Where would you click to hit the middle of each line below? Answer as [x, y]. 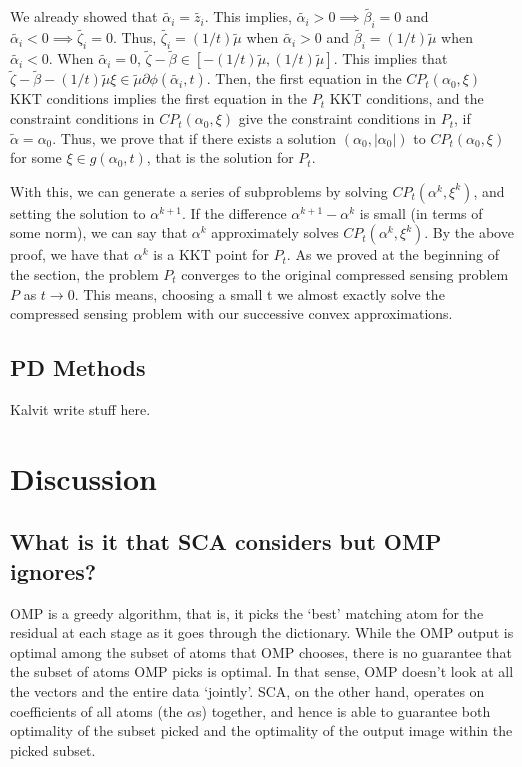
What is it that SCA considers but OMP [226, 541]
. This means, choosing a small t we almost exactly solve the [259, 293]
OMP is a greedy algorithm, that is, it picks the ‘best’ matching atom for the [247, 612]
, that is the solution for [220, 157]
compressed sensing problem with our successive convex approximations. [231, 313]
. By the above [469, 232]
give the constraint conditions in [337, 118]
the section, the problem [84, 274]
